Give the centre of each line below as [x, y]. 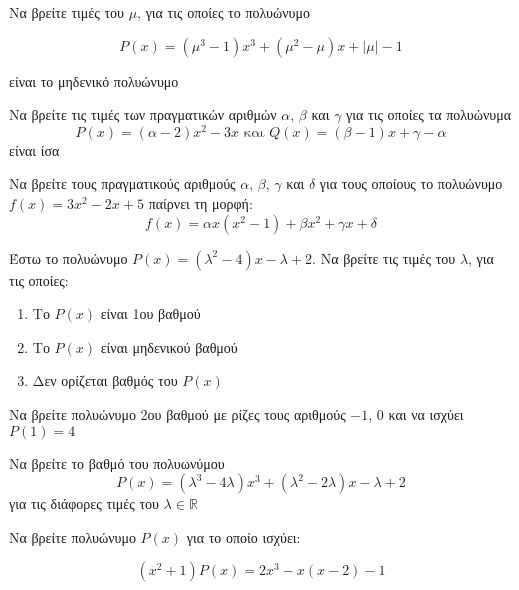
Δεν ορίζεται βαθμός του [105, 380]
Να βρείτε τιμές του [66, 12]
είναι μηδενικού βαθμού [169, 346]
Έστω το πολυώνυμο [68, 257]
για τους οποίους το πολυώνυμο [411, 183]
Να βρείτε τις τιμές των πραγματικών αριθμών [143, 114]
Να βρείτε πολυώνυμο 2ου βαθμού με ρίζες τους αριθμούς [177, 414]
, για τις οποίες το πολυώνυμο [223, 12]
